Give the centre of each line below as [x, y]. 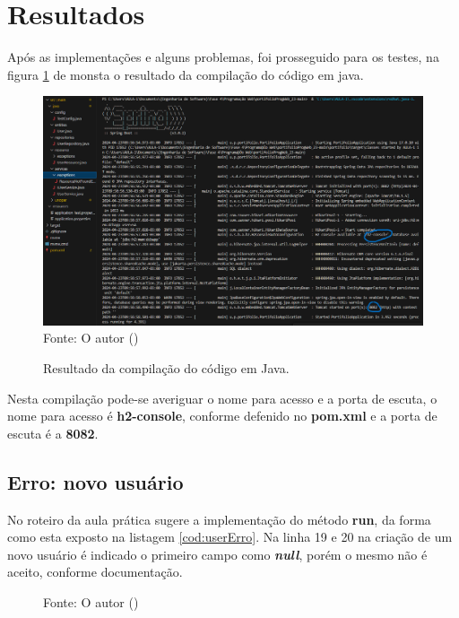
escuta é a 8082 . [53, 433]
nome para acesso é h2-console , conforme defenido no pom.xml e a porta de [222, 416]
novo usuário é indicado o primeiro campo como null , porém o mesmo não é [217, 554]
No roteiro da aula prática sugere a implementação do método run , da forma [219, 519]
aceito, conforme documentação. [95, 572]
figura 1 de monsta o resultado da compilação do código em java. [186, 74]
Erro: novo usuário [95, 481]
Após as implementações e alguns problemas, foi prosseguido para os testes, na [223, 57]
